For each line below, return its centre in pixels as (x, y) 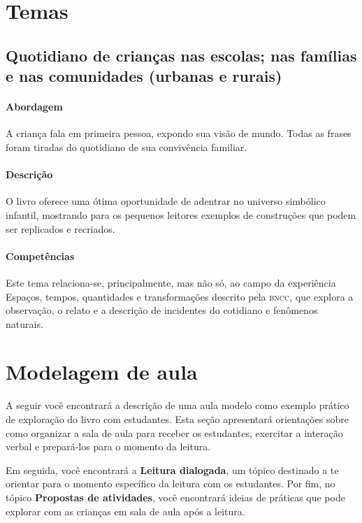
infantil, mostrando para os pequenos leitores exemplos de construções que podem (181, 214)
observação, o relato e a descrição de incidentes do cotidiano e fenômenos (162, 310)
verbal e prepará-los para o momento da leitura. (108, 446)
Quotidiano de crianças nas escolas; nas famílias (181, 55)
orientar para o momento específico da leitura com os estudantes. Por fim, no (171, 483)
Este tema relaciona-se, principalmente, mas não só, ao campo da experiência (171, 282)
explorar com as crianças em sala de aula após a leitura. (125, 511)
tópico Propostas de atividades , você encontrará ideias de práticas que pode (175, 497)
